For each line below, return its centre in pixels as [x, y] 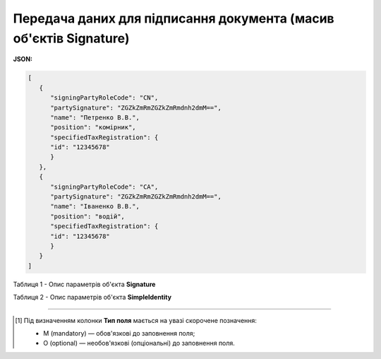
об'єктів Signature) [71, 38]
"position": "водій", [87, 216]
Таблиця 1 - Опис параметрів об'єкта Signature [84, 284]
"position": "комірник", [93, 128]
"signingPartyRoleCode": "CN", [104, 98]
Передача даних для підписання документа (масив [174, 18]
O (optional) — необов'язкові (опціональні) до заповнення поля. [139, 343]
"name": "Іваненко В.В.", [95, 206]
